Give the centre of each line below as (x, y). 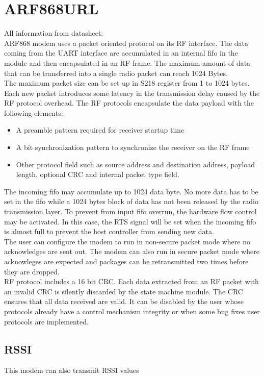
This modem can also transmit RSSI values (72, 370)
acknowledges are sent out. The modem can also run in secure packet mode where (132, 251)
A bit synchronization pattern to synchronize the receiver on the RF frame (133, 147)
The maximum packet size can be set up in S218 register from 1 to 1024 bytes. (127, 83)
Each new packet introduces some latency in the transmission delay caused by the (132, 93)
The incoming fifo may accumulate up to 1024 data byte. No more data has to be (131, 191)
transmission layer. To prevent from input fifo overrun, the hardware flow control (130, 211)
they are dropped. (32, 271)
